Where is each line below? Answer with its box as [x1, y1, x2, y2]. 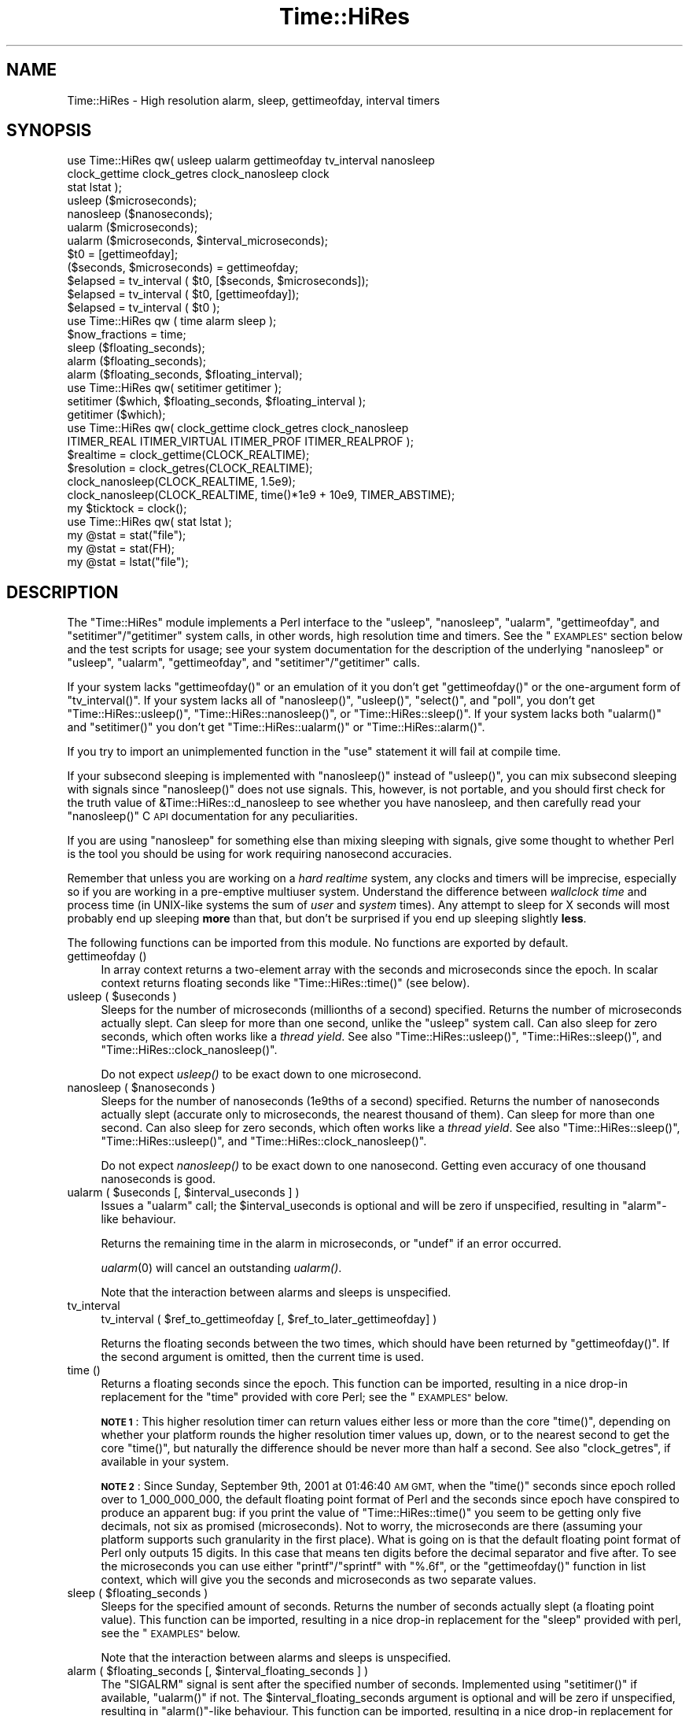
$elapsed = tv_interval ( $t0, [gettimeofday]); [67, 287, 300, 301]
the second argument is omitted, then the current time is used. [101, 1350, 424, 1364]
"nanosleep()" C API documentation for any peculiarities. [67, 809, 358, 823]
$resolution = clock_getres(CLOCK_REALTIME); [67, 461, 313, 475]
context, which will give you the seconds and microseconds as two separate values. [101, 1573, 536, 1587]
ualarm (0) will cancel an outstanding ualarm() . [101, 1261, 342, 1275]
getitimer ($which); [67, 408, 166, 422]
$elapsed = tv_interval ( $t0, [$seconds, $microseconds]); [67, 274, 369, 288]
